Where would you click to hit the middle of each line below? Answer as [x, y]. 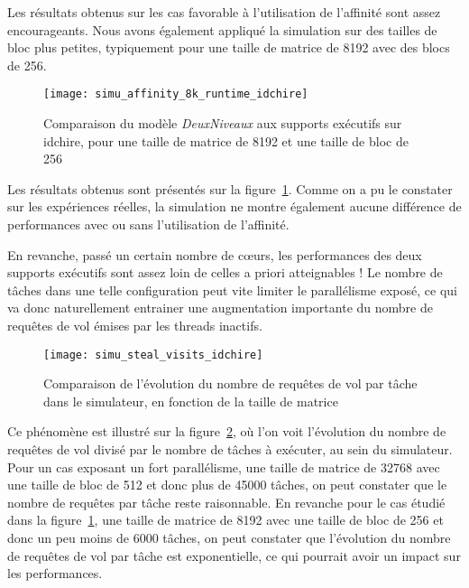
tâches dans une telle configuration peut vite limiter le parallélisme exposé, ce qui [232, 289]
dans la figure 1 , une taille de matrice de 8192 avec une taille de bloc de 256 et [225, 520]
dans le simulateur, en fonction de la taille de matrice [191, 401]
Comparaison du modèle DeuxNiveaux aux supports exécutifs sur [223, 123]
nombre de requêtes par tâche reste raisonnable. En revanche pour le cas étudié [226, 502]
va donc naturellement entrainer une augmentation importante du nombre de [220, 308]
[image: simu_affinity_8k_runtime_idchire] [176, 94]
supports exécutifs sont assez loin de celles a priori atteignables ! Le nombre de [225, 272]
